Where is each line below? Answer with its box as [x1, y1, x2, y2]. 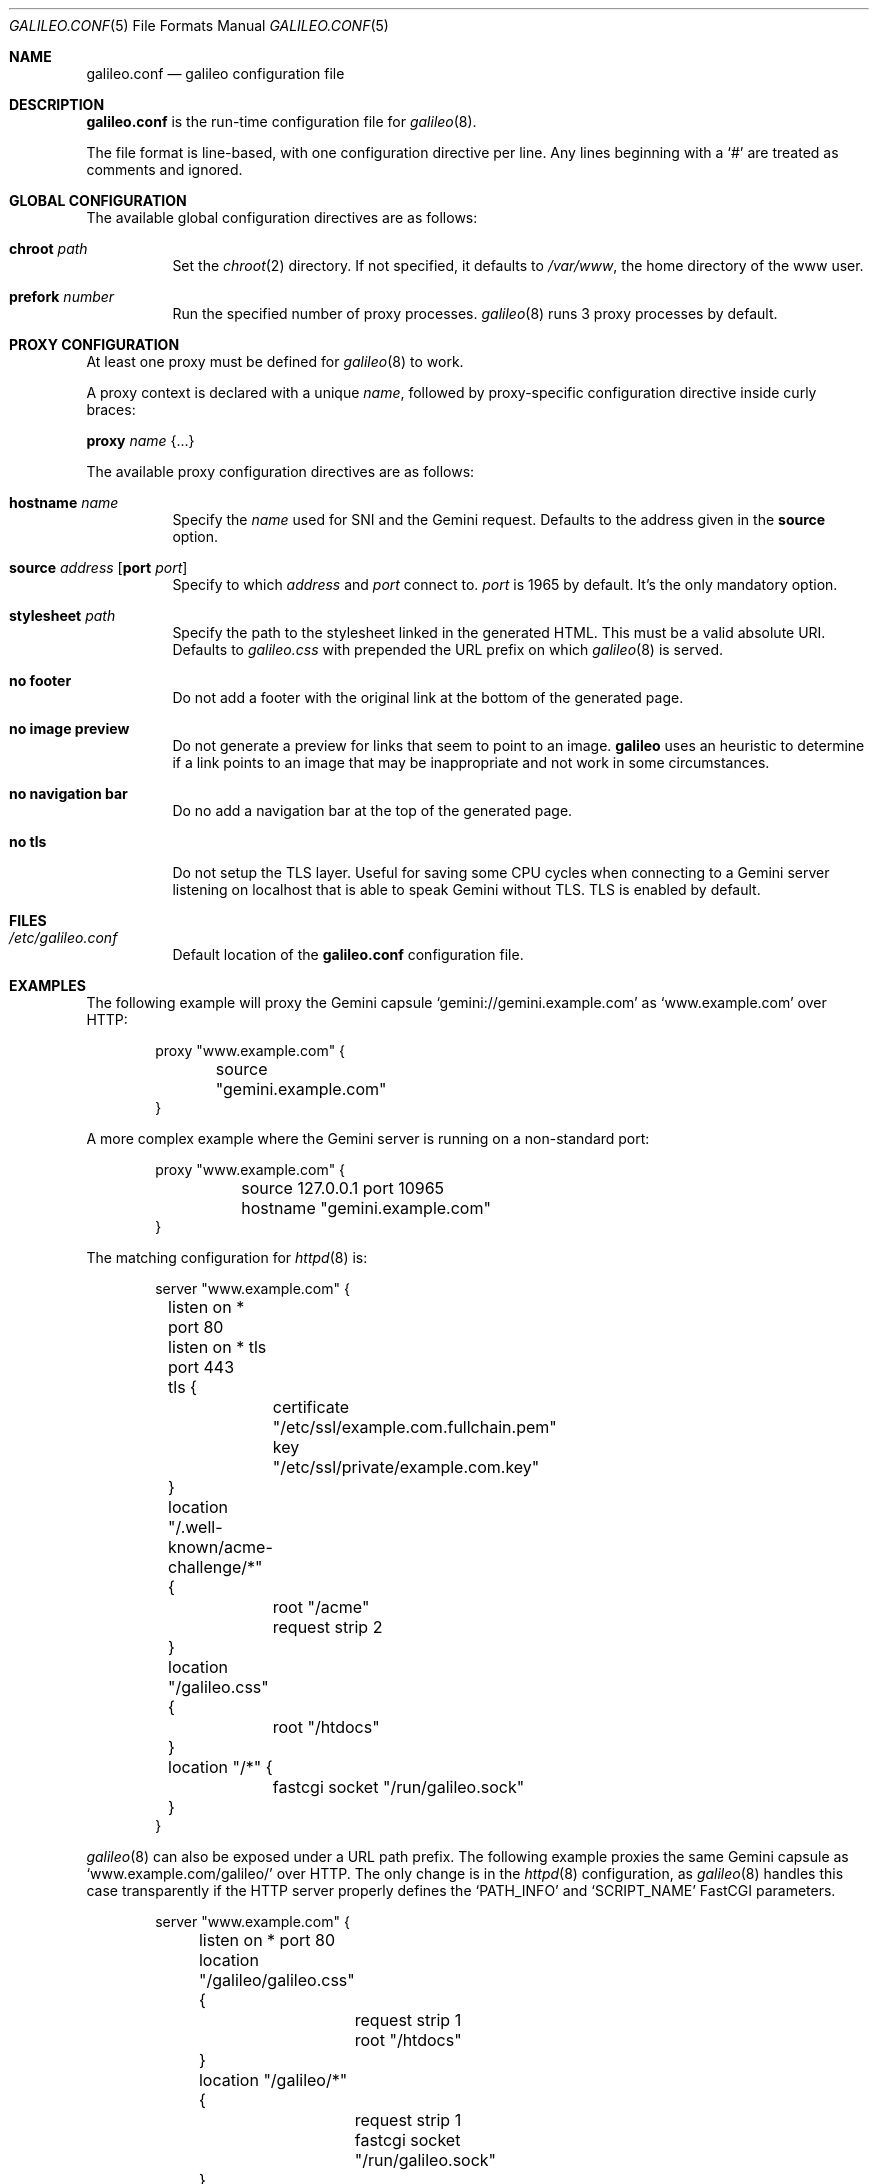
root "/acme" [272, 1597, 370, 1617]
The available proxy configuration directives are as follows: [86, 463, 475, 480]
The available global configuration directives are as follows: [86, 209, 478, 226]
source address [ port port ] [9, 559, 188, 576]
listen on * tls [168, 1337, 267, 1357]
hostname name [9, 494, 119, 511]
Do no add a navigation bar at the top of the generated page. [172, 802, 573, 819]
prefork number [9, 288, 115, 305]
